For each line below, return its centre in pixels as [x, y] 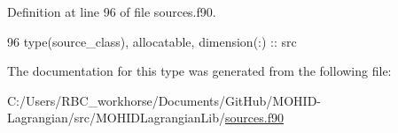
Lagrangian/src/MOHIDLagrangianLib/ [117, 118]
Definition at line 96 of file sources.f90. [112, 11]
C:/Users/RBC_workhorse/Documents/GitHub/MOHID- [164, 100]
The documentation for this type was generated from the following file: [199, 71]
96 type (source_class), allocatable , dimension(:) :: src [152, 41]
